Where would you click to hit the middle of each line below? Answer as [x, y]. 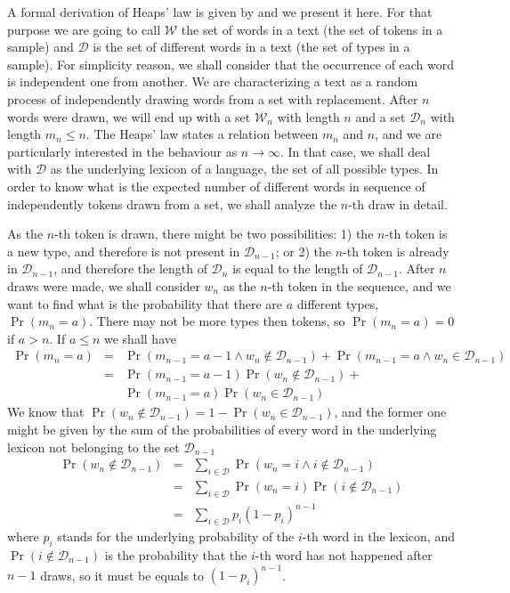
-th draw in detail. [398, 203]
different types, [338, 303]
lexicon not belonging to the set [93, 447]
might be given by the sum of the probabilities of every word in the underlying [222, 429]
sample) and [40, 47]
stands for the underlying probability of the [176, 536]
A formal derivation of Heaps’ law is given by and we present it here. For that [220, 12]
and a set [380, 116]
